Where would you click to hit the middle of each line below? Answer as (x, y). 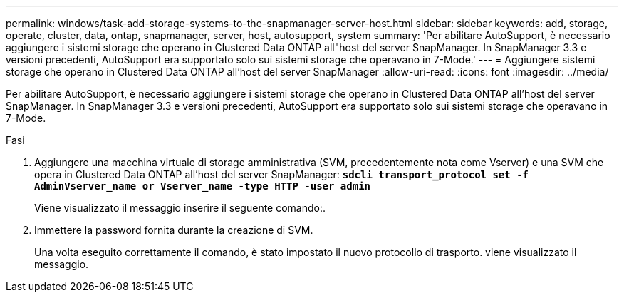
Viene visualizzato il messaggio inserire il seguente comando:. (180, 208)
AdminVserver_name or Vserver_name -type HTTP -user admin (203, 186)
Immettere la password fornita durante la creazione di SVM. (174, 230)
